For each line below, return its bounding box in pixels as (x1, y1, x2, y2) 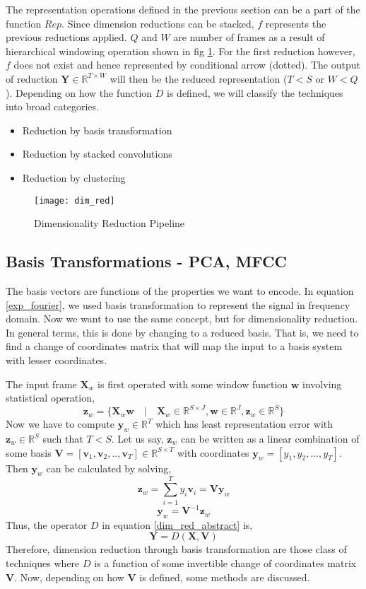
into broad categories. (6, 99, 99, 114)
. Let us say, (111, 431, 164, 446)
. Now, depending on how (14, 569, 124, 584)
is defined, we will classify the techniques (167, 85, 343, 100)
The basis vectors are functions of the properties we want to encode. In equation (6, 283, 354, 298)
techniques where (6, 556, 80, 571)
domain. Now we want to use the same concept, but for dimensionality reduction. (6, 311, 358, 326)
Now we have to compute (6, 416, 114, 431)
